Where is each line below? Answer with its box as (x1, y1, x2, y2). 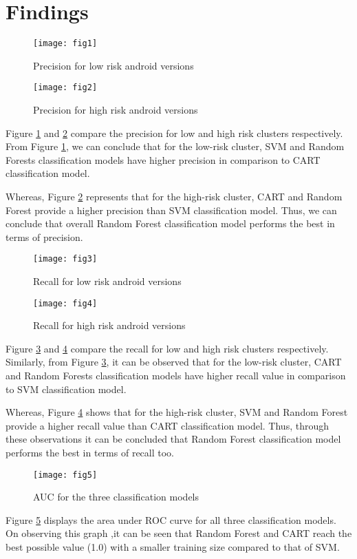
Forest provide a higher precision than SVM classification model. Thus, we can (6, 202, 337, 217)
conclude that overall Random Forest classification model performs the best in (6, 216, 335, 231)
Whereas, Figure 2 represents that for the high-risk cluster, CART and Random (6, 189, 343, 203)
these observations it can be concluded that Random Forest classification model (6, 432, 341, 446)
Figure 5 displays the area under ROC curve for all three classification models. (6, 512, 336, 527)
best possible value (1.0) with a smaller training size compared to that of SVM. (6, 540, 340, 554)
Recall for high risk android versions (33, 318, 186, 333)
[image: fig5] (33, 470, 98, 480)
